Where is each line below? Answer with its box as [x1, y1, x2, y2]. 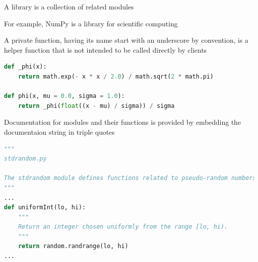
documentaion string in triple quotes [4, 126, 115, 137]
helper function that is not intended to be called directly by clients [4, 44, 207, 55]
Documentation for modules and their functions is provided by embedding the [4, 117, 241, 127]
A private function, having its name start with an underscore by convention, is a [4, 35, 249, 45]
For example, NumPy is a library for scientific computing [4, 18, 178, 28]
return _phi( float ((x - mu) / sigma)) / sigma [18, 102, 175, 109]
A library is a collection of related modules [4, 1, 134, 11]
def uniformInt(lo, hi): [4, 204, 86, 211]
